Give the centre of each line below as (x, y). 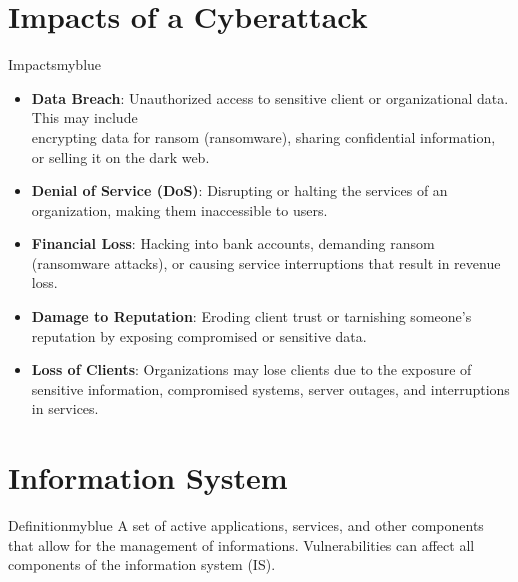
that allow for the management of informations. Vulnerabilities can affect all (241, 544)
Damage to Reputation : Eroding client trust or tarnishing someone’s (251, 316)
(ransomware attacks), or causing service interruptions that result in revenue (266, 262)
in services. (65, 408)
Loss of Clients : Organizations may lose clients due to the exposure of (251, 369)
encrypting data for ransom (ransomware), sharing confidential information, (263, 136)
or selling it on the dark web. (120, 156)
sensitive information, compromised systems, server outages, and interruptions (270, 388)
